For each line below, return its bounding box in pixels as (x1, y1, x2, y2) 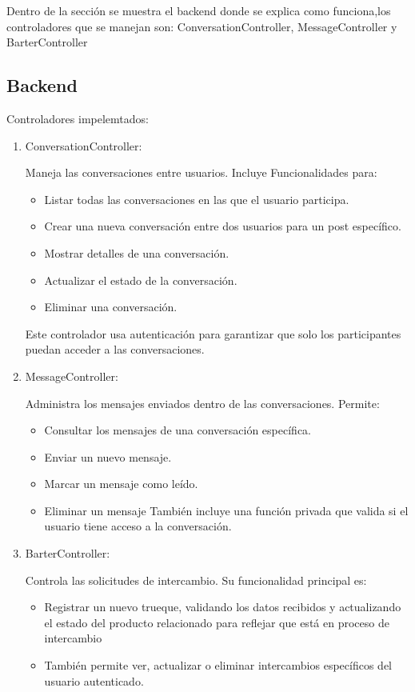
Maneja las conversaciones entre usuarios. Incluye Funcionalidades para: (25, 164, 377, 181)
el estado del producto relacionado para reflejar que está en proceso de (44, 614, 389, 630)
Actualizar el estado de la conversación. (44, 271, 237, 288)
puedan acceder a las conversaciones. (25, 341, 205, 358)
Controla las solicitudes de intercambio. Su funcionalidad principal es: (25, 571, 367, 588)
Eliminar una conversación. (44, 298, 178, 315)
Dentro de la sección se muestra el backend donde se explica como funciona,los (6, 2, 391, 18)
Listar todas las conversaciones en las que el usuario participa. (44, 190, 349, 207)
